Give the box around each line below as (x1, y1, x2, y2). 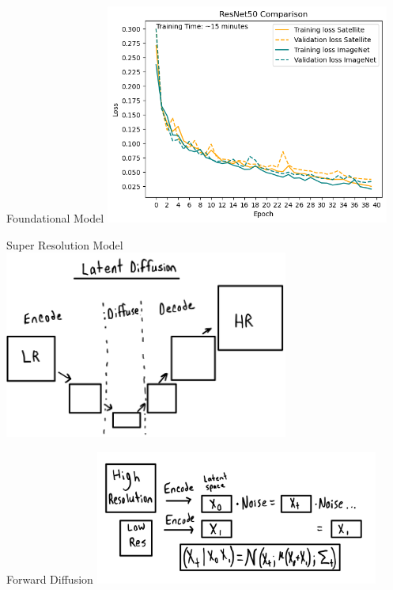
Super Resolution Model (6, 236, 123, 253)
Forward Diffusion (6, 570, 93, 587)
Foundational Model (6, 210, 104, 226)
